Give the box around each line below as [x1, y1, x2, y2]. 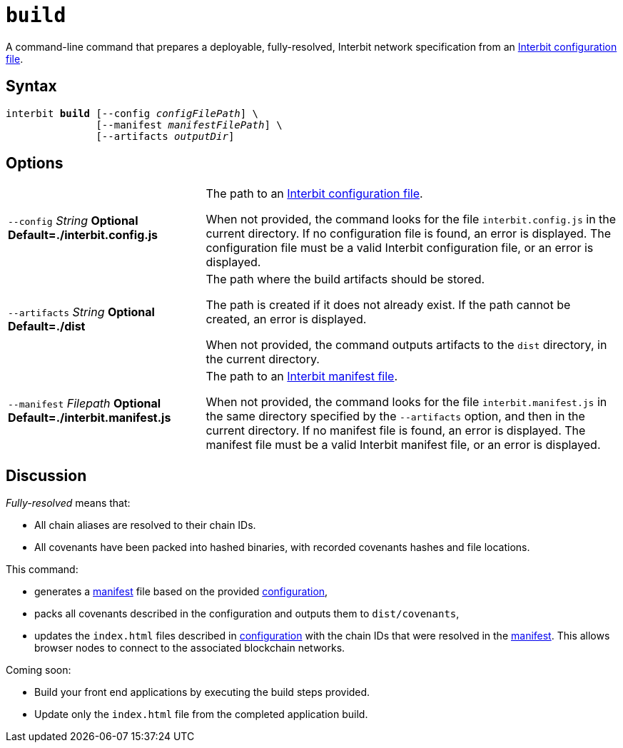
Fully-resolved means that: [6, 497, 131, 510]
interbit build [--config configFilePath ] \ [6, 107, 259, 119]
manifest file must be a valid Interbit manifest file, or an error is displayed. [206, 438, 601, 453]
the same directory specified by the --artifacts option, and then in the [206, 409, 585, 424]
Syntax [6, 77, 57, 96]
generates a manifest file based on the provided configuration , [34, 585, 328, 598]
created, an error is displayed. [206, 312, 367, 327]
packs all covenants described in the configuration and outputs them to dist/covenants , [34, 607, 460, 620]
